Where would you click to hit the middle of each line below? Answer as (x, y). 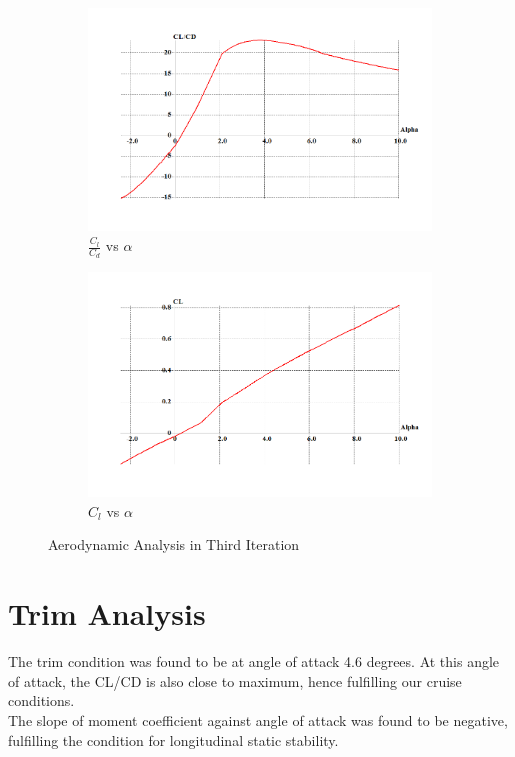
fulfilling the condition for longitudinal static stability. (173, 739)
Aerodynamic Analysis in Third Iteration (174, 544)
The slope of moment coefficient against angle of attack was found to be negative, (258, 719)
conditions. (41, 700)
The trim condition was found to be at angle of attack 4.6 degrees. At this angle (254, 661)
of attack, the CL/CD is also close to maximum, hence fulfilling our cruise (235, 680)
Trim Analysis (107, 613)
